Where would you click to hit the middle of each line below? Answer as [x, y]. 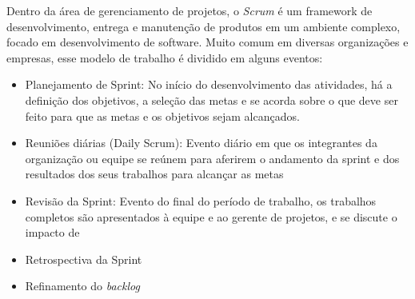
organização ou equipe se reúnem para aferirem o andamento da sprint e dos [212, 158]
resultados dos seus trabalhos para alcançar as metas [154, 174]
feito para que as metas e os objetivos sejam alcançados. [162, 116]
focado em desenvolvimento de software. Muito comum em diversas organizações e [207, 42]
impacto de [52, 232]
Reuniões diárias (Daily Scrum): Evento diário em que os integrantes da [201, 143]
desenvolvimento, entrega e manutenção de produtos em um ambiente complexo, [204, 26]
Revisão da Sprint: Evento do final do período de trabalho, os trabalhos [201, 200]
